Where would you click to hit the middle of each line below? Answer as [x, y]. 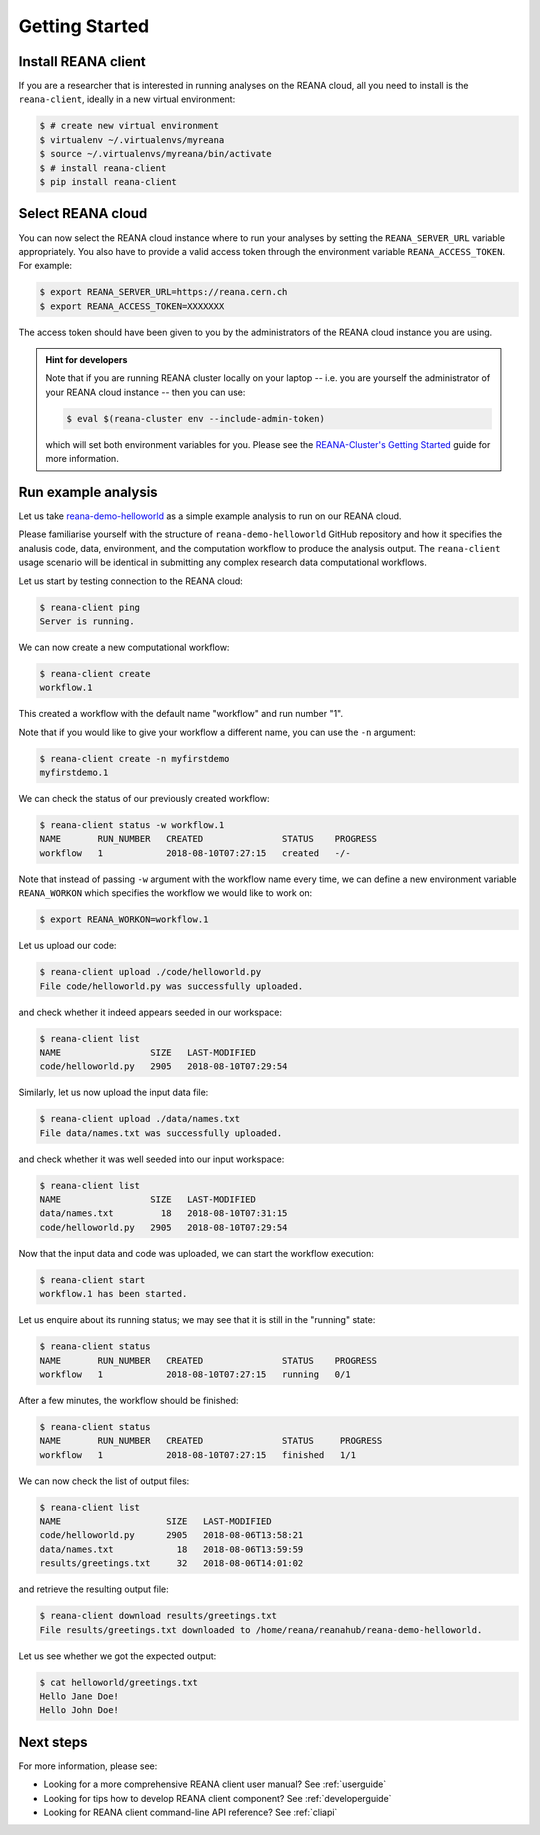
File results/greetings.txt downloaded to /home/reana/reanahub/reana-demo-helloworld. [261, 1629]
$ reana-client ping [89, 607]
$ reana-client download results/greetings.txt [158, 1616]
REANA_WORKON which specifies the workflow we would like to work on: [165, 893]
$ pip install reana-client [108, 181]
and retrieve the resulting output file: [93, 1589]
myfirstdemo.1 [74, 773]
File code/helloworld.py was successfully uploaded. [171, 986]
